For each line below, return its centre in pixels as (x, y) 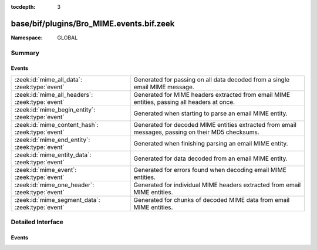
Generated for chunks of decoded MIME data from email (212, 200)
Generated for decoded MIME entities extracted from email (215, 124)
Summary (25, 53)
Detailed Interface (37, 222)
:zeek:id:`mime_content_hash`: (57, 124)
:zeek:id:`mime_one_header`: (54, 185)
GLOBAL (68, 38)
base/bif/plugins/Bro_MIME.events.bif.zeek (93, 23)
